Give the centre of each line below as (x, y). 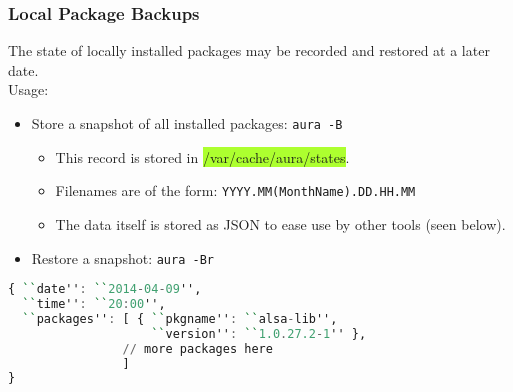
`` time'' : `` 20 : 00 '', (94, 304)
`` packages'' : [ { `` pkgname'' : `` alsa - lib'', (180, 318)
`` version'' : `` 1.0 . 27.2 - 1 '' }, (259, 333)
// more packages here (197, 348)
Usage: (28, 89)
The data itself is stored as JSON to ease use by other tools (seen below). (280, 223)
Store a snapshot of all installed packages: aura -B (187, 123)
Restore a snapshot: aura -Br (122, 257)
